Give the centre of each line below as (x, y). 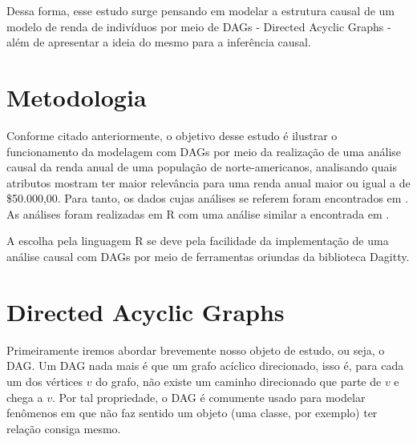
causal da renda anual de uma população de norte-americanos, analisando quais (202, 167)
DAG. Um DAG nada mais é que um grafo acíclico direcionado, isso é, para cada (205, 366)
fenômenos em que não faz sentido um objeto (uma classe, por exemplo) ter (192, 413)
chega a (25, 397)
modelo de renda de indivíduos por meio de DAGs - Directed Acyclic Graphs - (199, 26)
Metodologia (77, 96)
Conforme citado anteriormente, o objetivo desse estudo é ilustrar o (172, 135)
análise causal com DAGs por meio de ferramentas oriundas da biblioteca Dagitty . (208, 257)
